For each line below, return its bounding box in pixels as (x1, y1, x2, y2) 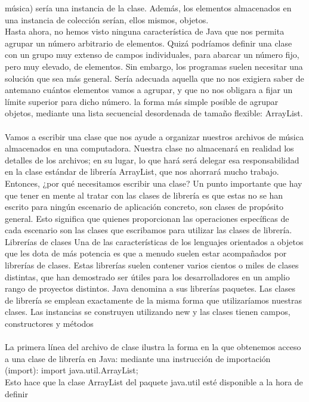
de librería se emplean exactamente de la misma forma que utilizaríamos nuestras (5, 293, 302, 306)
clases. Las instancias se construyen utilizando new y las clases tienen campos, (5, 305, 291, 318)
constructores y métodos (5, 317, 94, 330)
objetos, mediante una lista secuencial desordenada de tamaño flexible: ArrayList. (5, 107, 303, 119)
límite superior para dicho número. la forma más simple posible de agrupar (5, 95, 279, 107)
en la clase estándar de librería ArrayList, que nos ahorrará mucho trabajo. (5, 165, 279, 178)
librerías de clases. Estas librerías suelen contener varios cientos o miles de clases (5, 259, 299, 271)
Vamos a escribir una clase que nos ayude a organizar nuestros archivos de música (5, 130, 304, 143)
